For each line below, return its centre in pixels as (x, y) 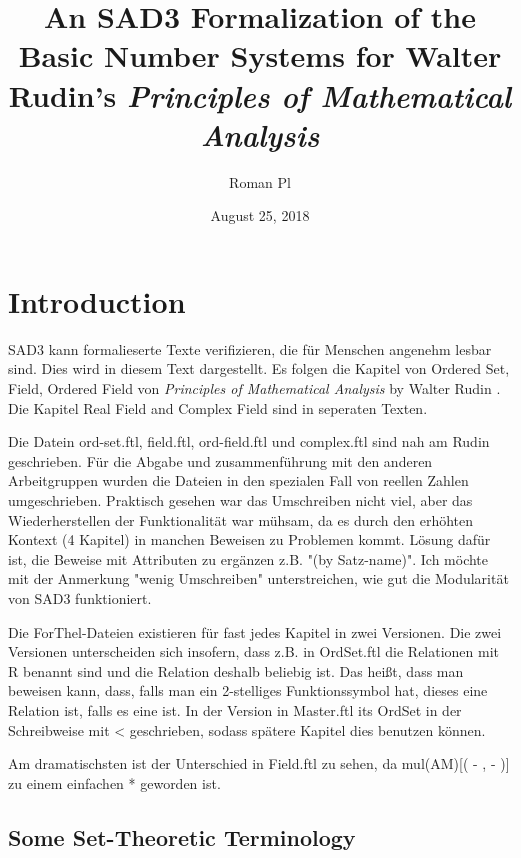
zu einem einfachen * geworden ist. (114, 782)
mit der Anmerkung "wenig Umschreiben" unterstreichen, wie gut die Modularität (258, 578)
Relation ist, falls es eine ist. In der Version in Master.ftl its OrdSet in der (235, 709)
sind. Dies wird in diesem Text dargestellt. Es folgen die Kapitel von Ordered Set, (259, 368)
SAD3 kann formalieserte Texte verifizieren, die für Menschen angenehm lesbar (250, 348)
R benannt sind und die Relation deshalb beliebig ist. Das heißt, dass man (236, 670)
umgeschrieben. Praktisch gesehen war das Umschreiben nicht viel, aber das (240, 499)
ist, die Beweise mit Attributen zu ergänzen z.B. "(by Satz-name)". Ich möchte (248, 558)
